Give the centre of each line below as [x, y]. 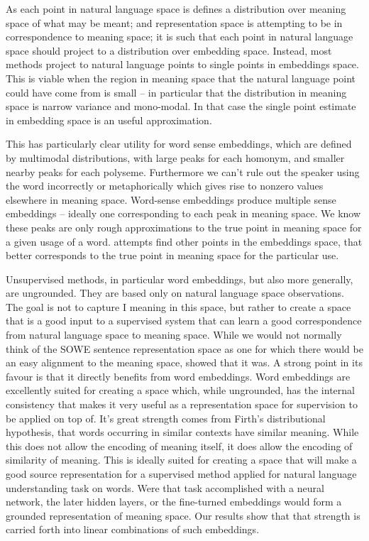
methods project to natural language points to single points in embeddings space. [182, 64]
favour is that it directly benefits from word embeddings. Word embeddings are [178, 376]
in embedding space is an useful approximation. [109, 120]
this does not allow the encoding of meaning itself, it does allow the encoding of [179, 446]
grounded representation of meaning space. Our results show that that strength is [183, 515]
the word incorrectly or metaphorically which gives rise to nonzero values [165, 186]
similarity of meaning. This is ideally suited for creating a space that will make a [181, 460]
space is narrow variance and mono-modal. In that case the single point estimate [181, 106]
